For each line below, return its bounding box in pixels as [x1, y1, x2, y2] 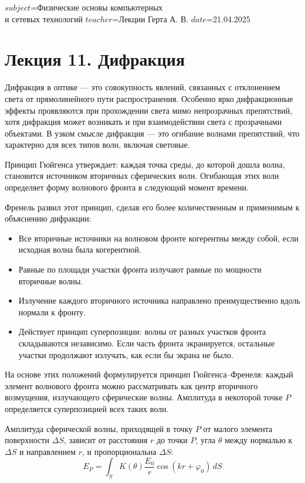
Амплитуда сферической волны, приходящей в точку [5, 422, 193, 434]
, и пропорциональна [82, 445, 157, 457]
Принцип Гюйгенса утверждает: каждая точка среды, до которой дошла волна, [5, 158, 285, 170]
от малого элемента [203, 422, 273, 434]
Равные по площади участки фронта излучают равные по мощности [18, 263, 262, 275]
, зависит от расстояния [63, 434, 148, 446]
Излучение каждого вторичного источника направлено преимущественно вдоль [18, 294, 300, 307]
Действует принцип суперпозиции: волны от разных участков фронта [18, 325, 266, 338]
